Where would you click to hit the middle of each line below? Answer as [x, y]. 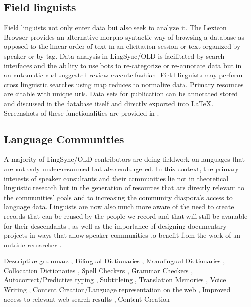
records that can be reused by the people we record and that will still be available [126, 216]
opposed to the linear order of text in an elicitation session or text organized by [122, 46]
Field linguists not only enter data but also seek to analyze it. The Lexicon [115, 27]
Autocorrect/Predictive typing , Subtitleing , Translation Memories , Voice [115, 280]
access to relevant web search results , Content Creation [87, 299]
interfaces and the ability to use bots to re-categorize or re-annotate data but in [123, 65]
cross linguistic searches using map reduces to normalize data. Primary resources [124, 84]
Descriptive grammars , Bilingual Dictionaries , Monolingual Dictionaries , [115, 261]
